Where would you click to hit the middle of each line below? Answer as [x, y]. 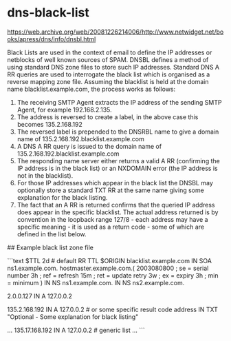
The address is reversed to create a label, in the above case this [108, 117]
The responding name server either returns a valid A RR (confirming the [118, 161]
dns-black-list [48, 13]
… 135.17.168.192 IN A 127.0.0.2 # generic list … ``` [76, 330]
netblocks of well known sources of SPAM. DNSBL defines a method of [108, 59]
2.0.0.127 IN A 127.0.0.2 [40, 296]
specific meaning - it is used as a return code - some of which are [111, 227]
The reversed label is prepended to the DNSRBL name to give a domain [118, 132]
